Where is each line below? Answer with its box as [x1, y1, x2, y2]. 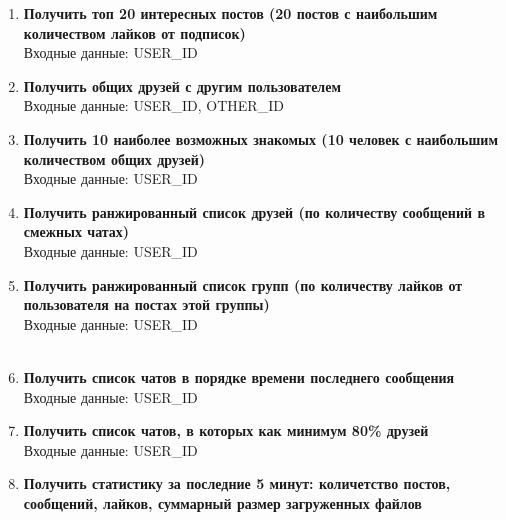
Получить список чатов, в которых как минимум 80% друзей [23, 420, 429, 441]
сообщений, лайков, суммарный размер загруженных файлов [23, 492, 422, 513]
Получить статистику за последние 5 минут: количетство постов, [23, 473, 451, 494]
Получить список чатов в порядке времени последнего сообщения [23, 366, 455, 387]
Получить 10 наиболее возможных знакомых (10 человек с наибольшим [23, 128, 498, 149]
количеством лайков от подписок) [23, 22, 246, 43]
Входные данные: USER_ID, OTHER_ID [23, 95, 284, 116]
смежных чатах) [23, 221, 130, 242]
